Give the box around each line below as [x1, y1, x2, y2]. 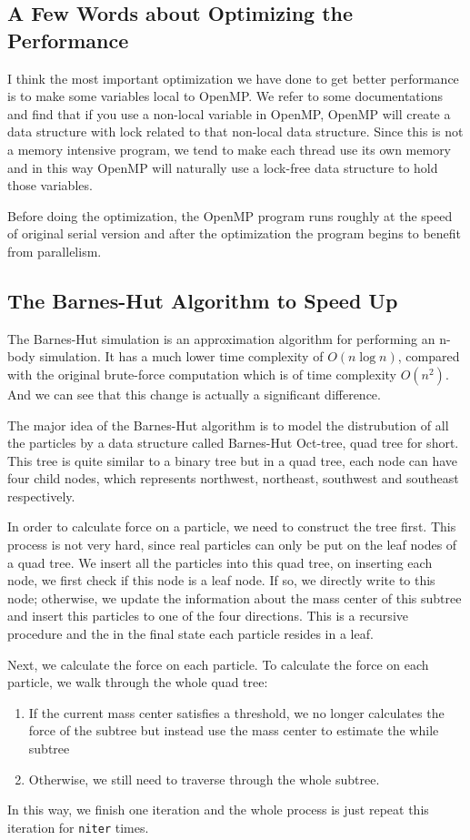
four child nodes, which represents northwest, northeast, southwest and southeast [7, 469, 459, 488]
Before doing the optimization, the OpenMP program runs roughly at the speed [7, 206, 453, 225]
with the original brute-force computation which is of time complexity [7, 364, 396, 383]
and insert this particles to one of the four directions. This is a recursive [7, 606, 408, 625]
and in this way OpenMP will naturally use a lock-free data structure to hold [7, 157, 438, 177]
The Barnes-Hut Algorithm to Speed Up [7, 286, 398, 314]
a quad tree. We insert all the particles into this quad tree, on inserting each [7, 552, 433, 572]
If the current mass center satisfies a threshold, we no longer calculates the [28, 703, 445, 722]
